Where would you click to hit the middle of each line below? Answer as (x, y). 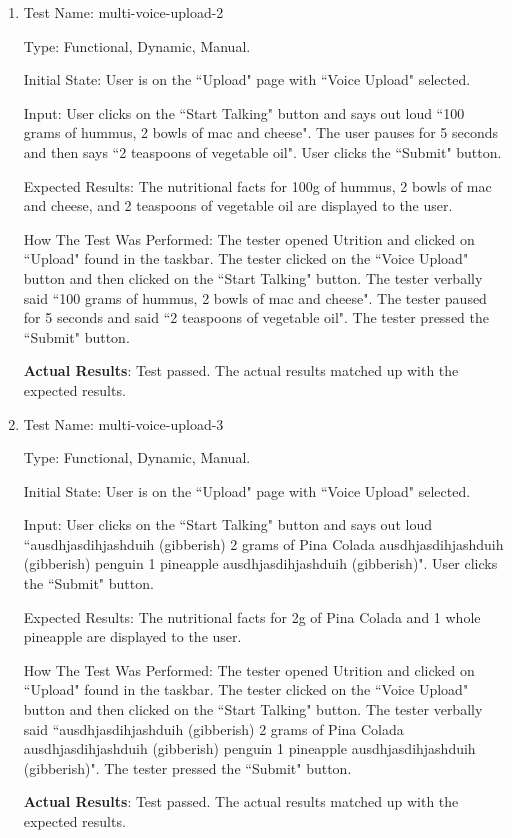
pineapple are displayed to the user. (132, 636)
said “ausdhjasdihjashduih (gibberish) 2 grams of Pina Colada (213, 728)
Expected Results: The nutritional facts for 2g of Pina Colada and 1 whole (252, 616)
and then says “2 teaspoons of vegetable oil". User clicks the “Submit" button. (262, 151)
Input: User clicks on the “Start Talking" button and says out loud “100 (244, 112)
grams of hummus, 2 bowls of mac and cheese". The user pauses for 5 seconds (260, 132)
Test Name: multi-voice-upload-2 (123, 12)
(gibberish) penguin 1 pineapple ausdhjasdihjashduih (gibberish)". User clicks (260, 563)
